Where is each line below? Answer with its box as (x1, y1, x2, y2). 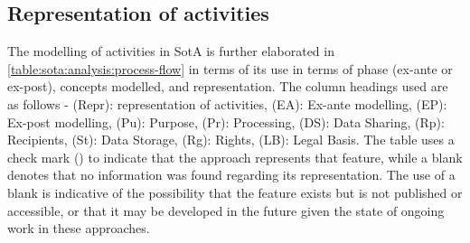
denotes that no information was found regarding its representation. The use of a (7, 165, 456, 184)
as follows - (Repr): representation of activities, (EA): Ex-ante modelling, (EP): (7, 94, 447, 113)
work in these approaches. (7, 219, 150, 238)
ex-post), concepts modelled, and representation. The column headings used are (7, 77, 448, 96)
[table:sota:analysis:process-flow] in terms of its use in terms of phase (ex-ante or (7, 59, 453, 78)
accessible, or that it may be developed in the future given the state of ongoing (7, 201, 445, 220)
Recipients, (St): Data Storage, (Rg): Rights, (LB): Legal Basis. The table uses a (7, 130, 455, 149)
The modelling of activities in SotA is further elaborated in (7, 42, 334, 61)
